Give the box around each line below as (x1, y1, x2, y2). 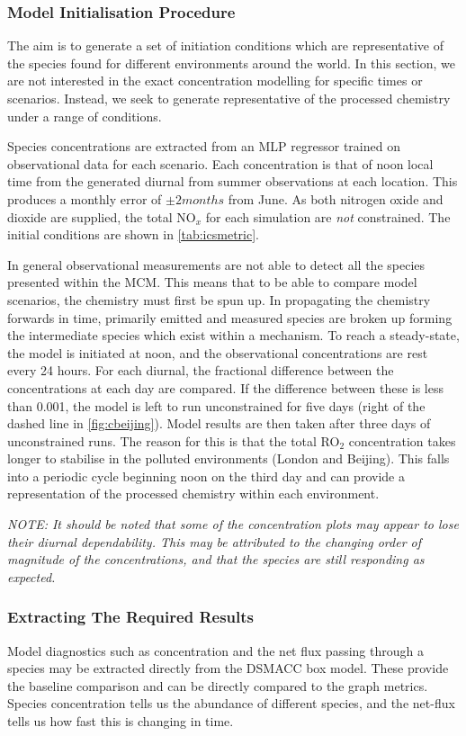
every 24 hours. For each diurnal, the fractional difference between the (7, 361, 394, 380)
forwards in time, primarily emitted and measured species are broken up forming (7, 308, 453, 327)
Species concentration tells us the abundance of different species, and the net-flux (7, 694, 455, 713)
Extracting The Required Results (7, 606, 254, 628)
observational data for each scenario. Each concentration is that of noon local (7, 154, 434, 173)
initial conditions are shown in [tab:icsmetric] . (7, 225, 259, 244)
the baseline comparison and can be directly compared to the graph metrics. (7, 676, 428, 695)
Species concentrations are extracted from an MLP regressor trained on (7, 137, 400, 156)
